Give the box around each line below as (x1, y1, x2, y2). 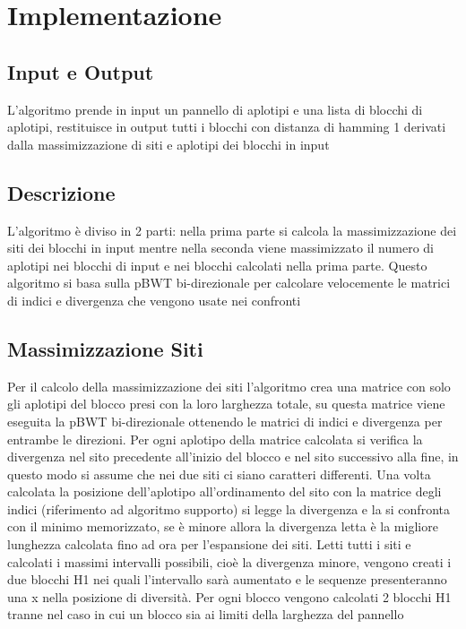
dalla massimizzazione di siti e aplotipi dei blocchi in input (7, 134, 330, 153)
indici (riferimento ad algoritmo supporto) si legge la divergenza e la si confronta (7, 499, 450, 518)
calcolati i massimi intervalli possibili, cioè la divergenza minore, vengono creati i (7, 552, 452, 571)
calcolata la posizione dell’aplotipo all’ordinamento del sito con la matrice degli (7, 482, 442, 501)
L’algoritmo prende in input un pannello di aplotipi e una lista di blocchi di (7, 99, 423, 118)
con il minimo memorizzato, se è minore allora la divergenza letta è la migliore (7, 517, 438, 536)
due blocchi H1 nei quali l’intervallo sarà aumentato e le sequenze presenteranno (7, 570, 447, 589)
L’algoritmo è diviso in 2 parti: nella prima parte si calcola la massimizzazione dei (7, 220, 457, 239)
